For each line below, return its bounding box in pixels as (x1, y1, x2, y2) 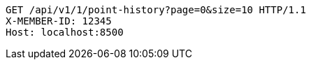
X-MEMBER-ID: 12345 (6, 15, 112, 27)
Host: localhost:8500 (6, 27, 124, 38)
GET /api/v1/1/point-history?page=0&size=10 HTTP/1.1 (6, 4, 306, 15)
